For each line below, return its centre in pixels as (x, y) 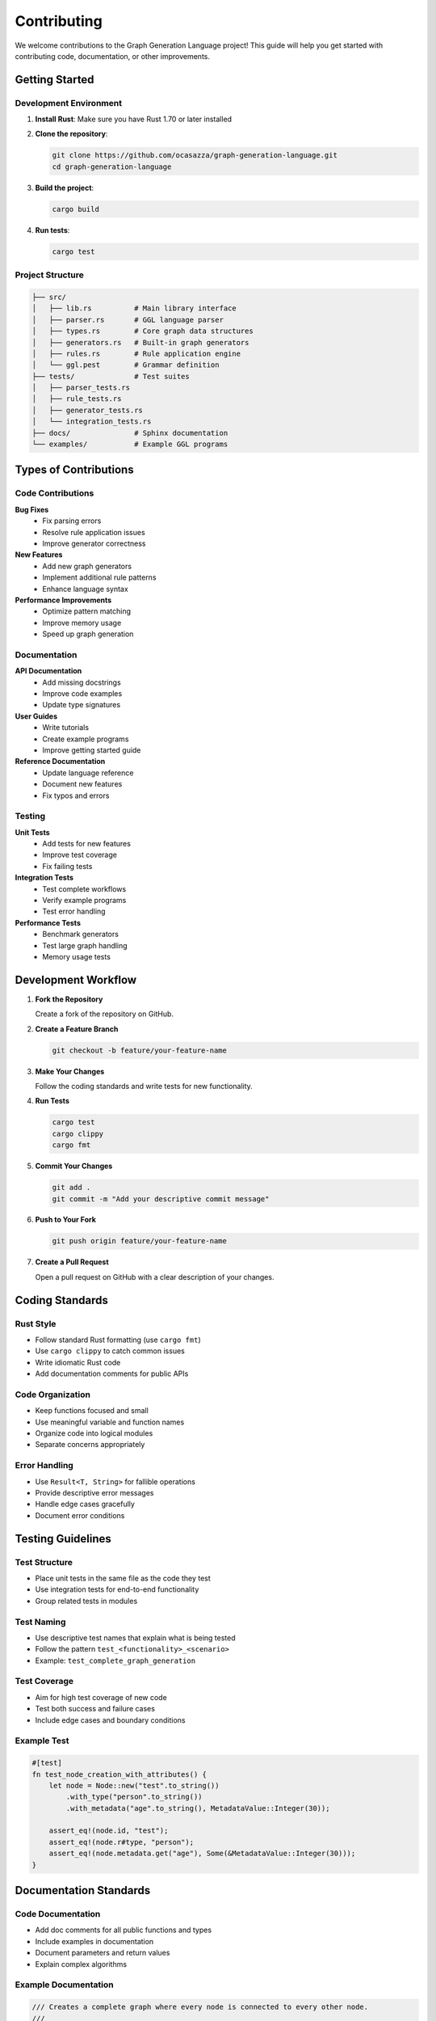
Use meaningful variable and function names (110, 1422)
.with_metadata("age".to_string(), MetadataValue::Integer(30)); (198, 1808)
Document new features (82, 784)
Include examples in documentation (94, 1941)
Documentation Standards (83, 1890)
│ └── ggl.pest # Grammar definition (126, 365)
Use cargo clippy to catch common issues (110, 1351)
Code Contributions (55, 493)
